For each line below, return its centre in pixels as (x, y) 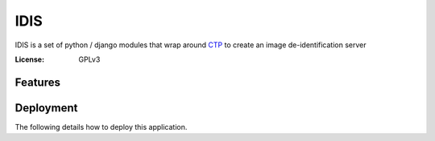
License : (29, 59)
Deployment (46, 108)
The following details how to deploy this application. (101, 127)
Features (37, 82)
